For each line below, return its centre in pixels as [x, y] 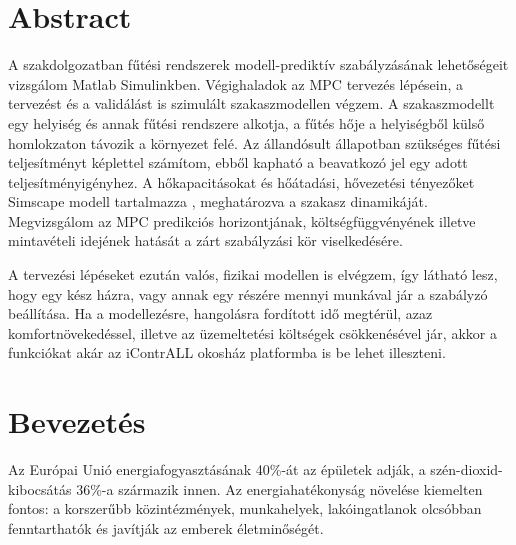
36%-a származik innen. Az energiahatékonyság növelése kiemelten [279, 488]
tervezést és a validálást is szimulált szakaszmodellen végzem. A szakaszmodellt [251, 103]
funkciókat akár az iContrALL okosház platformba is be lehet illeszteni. [227, 352]
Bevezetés [77, 421]
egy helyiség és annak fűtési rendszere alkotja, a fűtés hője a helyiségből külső [246, 122]
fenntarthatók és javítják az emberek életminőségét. [166, 527]
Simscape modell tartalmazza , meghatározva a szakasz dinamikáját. [218, 201]
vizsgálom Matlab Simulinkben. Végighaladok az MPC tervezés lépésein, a [236, 83]
